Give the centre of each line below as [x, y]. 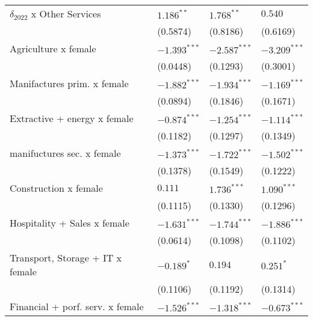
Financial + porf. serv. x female [77, 306]
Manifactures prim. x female [69, 83]
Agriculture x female [53, 48]
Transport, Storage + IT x [66, 258]
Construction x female [56, 188]
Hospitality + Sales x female [70, 223]
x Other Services [66, 14]
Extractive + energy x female [72, 118]
